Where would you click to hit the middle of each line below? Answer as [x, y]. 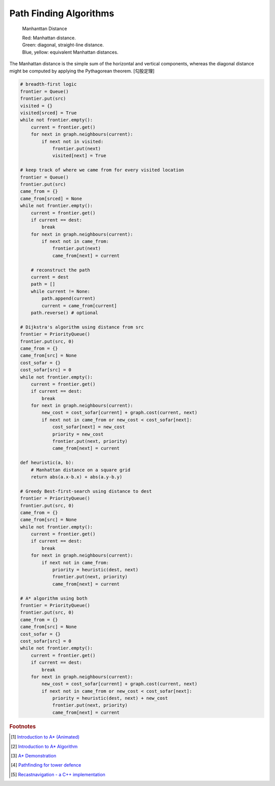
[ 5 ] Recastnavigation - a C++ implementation [58, 774]
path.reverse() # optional [65, 313]
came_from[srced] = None [51, 198]
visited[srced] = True [48, 113]
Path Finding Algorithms [62, 13]
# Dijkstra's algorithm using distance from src [82, 327]
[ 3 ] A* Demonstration [34, 755]
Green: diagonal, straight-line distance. [63, 45]
